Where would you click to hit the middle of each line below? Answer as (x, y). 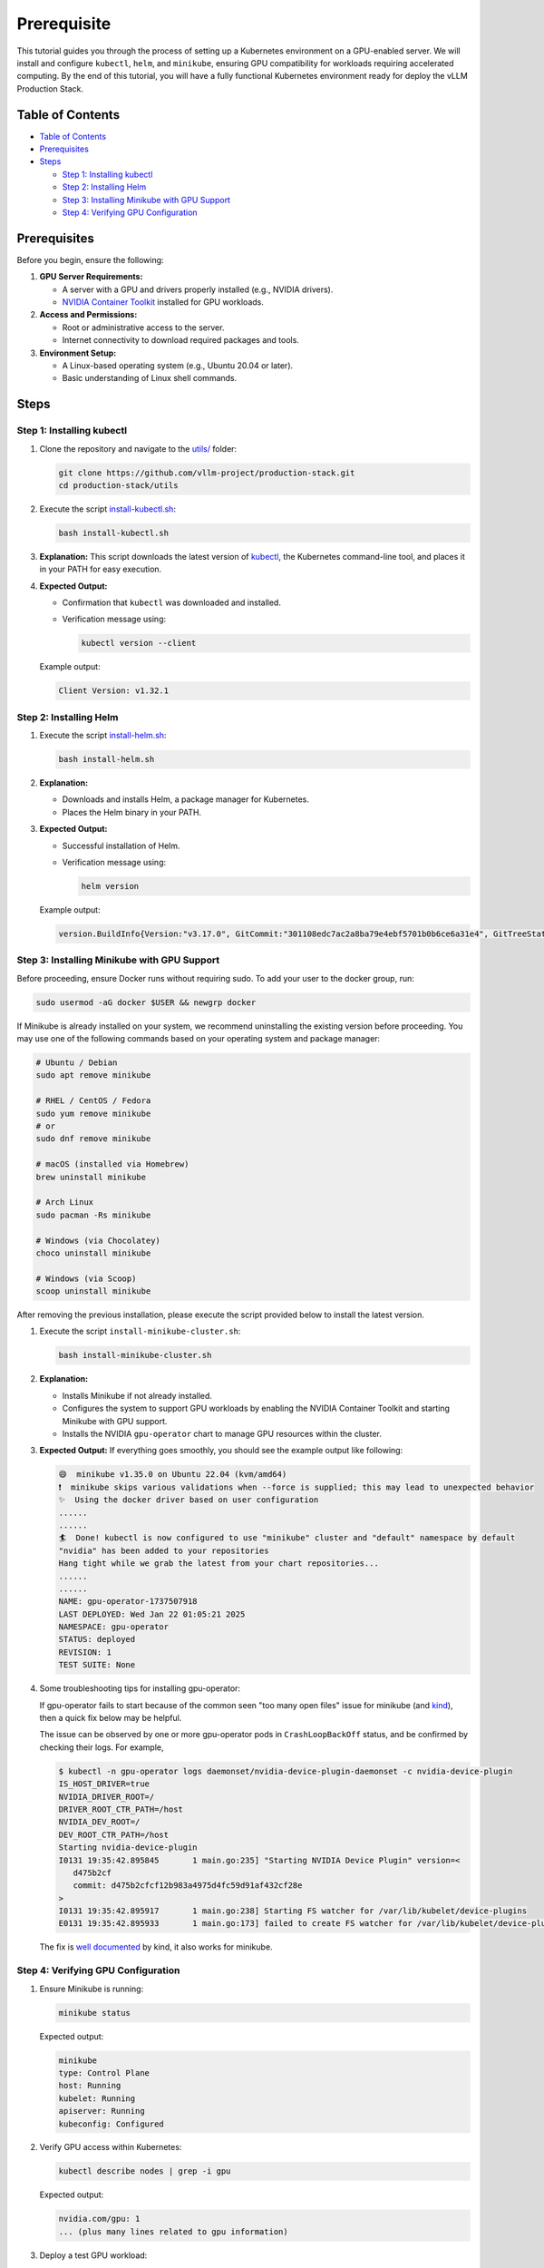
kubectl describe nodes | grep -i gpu (145, 2171)
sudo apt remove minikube (93, 1075)
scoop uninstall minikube (93, 1291)
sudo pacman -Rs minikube (93, 1215)
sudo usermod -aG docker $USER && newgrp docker (146, 1002)
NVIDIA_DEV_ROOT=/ (99, 1822)
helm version (110, 886)
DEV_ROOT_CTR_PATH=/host (114, 1834)
